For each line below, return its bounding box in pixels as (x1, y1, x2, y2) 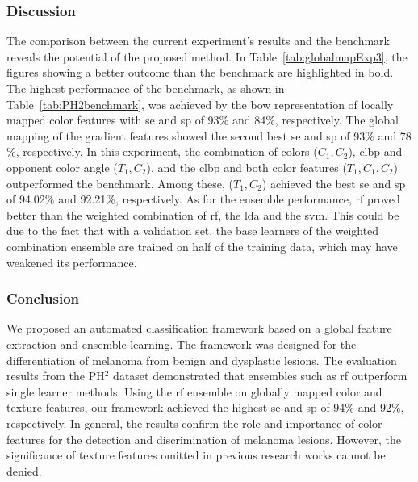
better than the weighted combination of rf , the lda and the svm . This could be (6, 206, 399, 223)
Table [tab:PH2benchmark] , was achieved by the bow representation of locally (6, 95, 394, 112)
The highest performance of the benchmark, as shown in (6, 80, 285, 96)
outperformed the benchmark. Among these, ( (6, 174, 233, 191)
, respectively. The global (274, 111, 399, 128)
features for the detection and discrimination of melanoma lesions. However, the (6, 430, 401, 447)
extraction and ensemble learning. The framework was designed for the (6, 335, 357, 352)
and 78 (378, 127, 412, 144)
